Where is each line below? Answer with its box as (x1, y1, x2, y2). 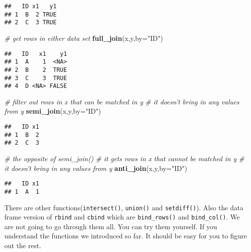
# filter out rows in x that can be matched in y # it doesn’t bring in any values (4, 96, 239, 106)
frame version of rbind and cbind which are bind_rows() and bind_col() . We (4, 212, 240, 222)
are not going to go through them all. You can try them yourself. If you (4, 221, 218, 231)
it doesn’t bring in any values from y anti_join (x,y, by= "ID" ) (4, 163, 187, 173)
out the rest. (4, 240, 41, 250)
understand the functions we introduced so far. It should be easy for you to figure (4, 231, 247, 241)
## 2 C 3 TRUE (4, 19, 57, 26)
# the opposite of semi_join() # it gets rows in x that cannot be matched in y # (4, 153, 245, 163)
